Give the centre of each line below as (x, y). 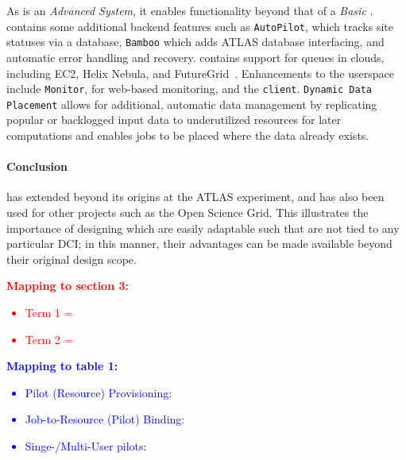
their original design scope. (72, 259)
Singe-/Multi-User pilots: (86, 445)
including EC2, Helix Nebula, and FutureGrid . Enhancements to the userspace (200, 73)
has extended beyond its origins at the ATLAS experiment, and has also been (195, 197)
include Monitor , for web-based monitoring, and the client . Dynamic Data (189, 89)
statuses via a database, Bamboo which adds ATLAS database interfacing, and (195, 42)
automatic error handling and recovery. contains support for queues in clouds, (195, 57)
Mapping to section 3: (68, 286)
